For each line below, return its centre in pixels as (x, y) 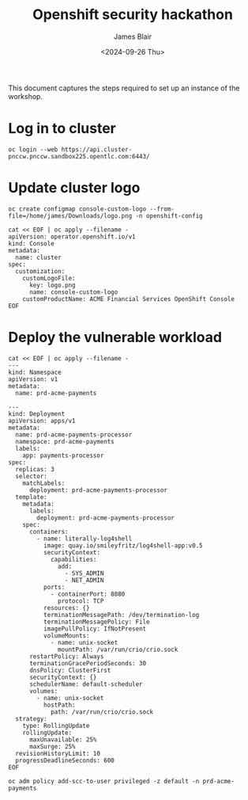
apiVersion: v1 (33, 379)
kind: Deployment (37, 413)
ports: (54, 587)
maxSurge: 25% (53, 746)
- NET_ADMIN (84, 580)
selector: (31, 476)
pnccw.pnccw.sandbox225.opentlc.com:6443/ (79, 156)
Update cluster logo (74, 188)
